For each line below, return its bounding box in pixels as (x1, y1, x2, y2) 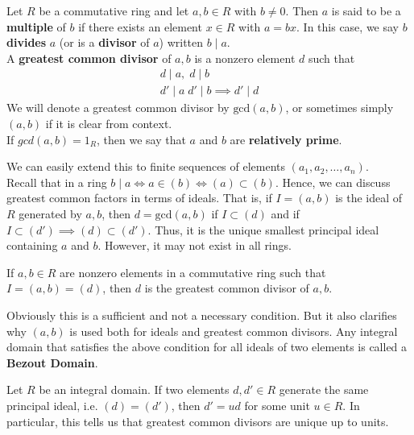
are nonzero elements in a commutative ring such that (60, 263, 326, 280)
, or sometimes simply (285, 99, 394, 116)
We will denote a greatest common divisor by (6, 99, 230, 116)
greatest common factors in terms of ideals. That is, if (6, 189, 272, 206)
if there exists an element (78, 18, 202, 35)
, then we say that (97, 130, 186, 147)
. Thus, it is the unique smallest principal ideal (147, 221, 379, 238)
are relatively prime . (230, 130, 342, 147)
